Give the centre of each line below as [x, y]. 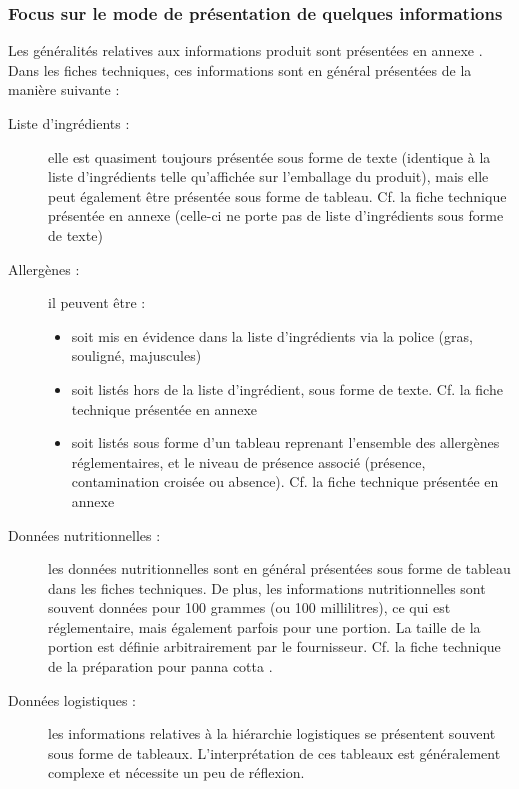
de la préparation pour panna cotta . [160, 666]
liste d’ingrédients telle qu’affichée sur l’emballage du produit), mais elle [268, 176]
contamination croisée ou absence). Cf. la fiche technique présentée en [285, 481]
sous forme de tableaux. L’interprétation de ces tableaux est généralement [274, 752]
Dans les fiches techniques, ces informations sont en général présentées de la [240, 69]
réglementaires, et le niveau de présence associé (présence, [248, 461]
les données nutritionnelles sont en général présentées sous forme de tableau [279, 568]
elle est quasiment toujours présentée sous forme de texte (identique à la [269, 156]
